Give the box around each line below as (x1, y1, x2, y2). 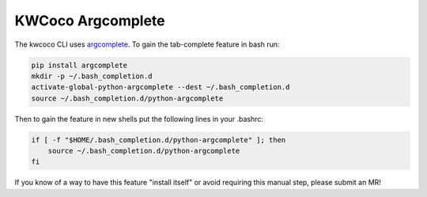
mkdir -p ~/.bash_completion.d (31, 71, 153, 81)
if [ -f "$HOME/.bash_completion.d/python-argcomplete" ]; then (31, 135, 286, 144)
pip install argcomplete (31, 60, 128, 70)
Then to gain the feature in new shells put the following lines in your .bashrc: (14, 114, 264, 123)
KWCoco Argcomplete (14, 12, 165, 29)
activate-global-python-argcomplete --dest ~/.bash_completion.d (31, 83, 290, 92)
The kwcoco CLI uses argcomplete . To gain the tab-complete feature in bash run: (14, 40, 280, 49)
